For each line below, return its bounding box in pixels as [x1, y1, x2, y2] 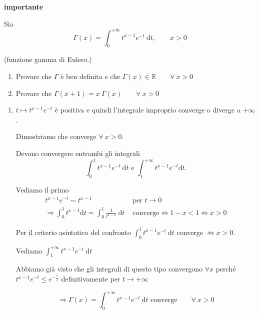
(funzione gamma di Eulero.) [4, 54, 92, 64]
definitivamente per [61, 273, 120, 284]
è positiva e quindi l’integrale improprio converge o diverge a [54, 104, 240, 115]
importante [4, 1, 43, 11]
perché [215, 263, 236, 274]
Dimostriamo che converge [15, 131, 96, 141]
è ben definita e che [60, 71, 120, 81]
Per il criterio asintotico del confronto [15, 226, 131, 237]
